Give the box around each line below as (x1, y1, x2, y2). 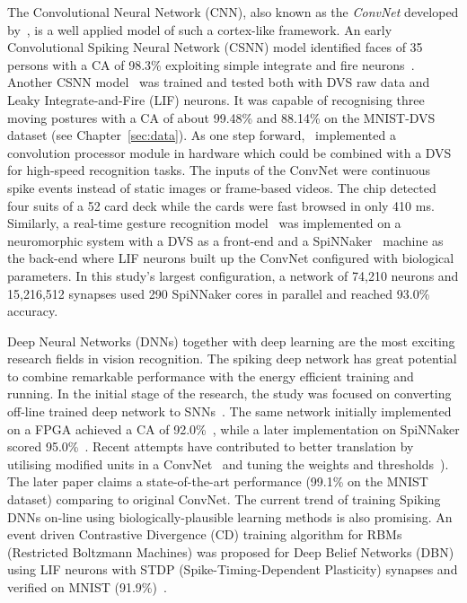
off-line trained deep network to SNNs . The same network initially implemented (7, 402, 452, 421)
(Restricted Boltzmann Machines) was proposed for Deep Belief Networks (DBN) (7, 542, 454, 561)
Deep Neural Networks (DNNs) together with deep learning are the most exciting (7, 331, 455, 350)
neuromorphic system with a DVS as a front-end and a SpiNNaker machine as (7, 231, 444, 249)
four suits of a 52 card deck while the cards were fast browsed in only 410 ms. (7, 196, 435, 214)
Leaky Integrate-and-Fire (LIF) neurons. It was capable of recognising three (7, 90, 425, 109)
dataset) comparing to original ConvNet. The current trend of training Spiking (7, 490, 441, 509)
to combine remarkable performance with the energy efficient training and (7, 366, 414, 385)
